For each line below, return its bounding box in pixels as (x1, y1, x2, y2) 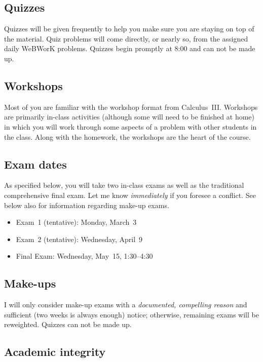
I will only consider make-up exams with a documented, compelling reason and (4, 299, 247, 310)
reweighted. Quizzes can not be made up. (4, 319, 132, 330)
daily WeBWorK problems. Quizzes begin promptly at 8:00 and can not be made (4, 43, 255, 54)
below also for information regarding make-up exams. (4, 199, 169, 210)
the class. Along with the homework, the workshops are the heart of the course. (4, 131, 251, 142)
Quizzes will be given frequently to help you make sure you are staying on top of (4, 23, 254, 34)
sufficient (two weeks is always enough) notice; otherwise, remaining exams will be (4, 309, 259, 319)
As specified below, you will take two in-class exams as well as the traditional (4, 180, 244, 190)
